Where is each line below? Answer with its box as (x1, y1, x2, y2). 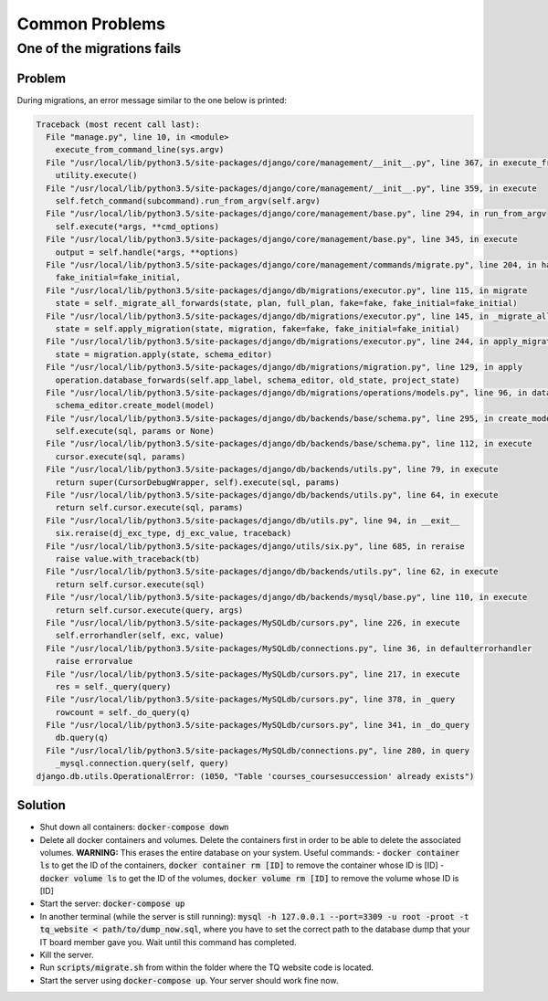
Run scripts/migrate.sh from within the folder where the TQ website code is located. (39, 962, 374, 973)
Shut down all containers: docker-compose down (39, 822, 229, 833)
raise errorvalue (55, 656, 133, 667)
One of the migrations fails (16, 40, 182, 57)
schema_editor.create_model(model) (55, 400, 215, 411)
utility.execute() (55, 170, 138, 181)
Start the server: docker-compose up (39, 898, 185, 909)
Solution (16, 797, 66, 813)
